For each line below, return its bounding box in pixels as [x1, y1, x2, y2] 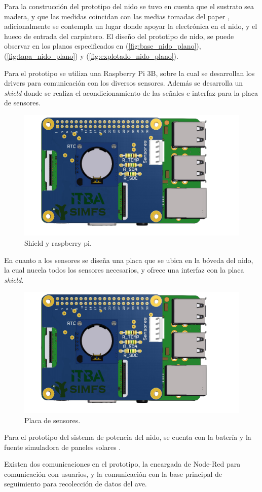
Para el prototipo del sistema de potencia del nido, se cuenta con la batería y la [4, 432, 251, 442]
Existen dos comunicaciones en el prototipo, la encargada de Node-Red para [4, 459, 241, 469]
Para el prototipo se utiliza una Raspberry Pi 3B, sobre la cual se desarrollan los [4, 67, 255, 78]
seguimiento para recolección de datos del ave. [4, 478, 147, 489]
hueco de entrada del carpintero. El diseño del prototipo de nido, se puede [4, 30, 234, 41]
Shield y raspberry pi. [24, 238, 92, 248]
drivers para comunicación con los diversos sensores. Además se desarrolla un [4, 78, 243, 88]
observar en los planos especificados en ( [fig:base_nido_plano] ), [4, 41, 201, 51]
